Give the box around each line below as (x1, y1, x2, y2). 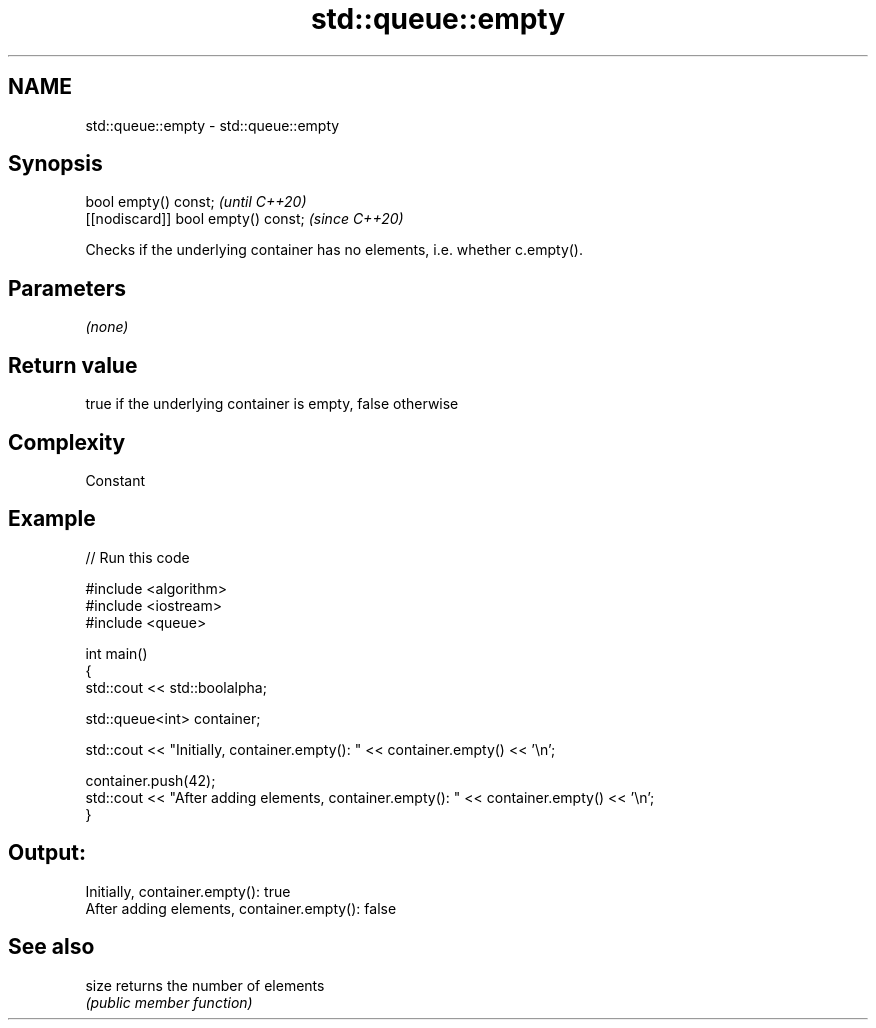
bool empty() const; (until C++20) (85, 193, 307, 211)
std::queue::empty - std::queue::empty (85, 116, 340, 134)
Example (8, 506, 96, 532)
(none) (85, 318, 129, 336)
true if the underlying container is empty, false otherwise (85, 395, 459, 413)
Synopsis (8, 151, 103, 177)
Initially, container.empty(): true (85, 882, 291, 900)
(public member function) (85, 993, 253, 1011)
